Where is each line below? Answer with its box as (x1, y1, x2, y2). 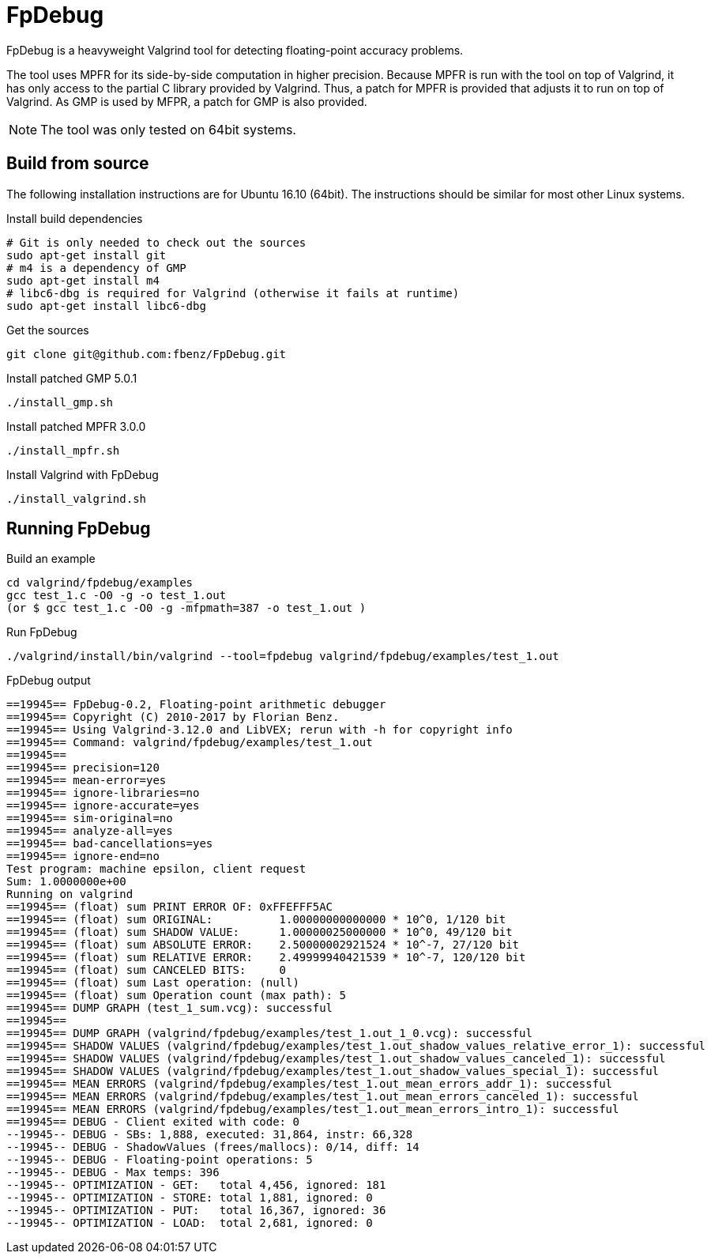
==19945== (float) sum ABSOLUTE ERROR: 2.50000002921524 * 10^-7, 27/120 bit (6, 938, 520, 952)
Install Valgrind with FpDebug (6, 467, 159, 481)
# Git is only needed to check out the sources (6, 236, 307, 249)
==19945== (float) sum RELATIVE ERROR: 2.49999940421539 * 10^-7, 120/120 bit (6, 951, 526, 964)
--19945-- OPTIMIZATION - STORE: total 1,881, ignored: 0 (6, 1191, 373, 1205)
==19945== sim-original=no (6, 812, 173, 825)
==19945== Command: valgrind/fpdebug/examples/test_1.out (6, 736, 373, 749)
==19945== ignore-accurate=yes (6, 799, 200, 813)
